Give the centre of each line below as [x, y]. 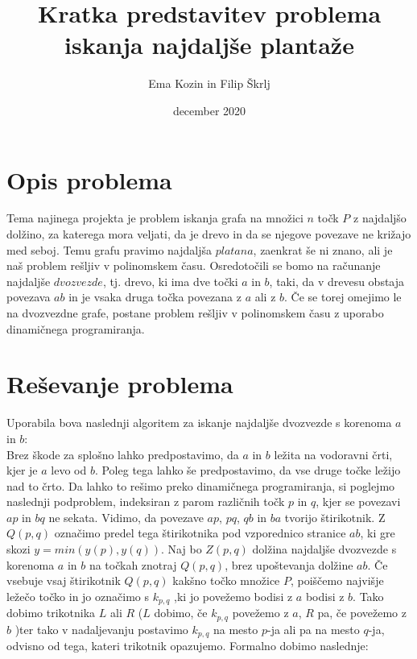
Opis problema [89, 179]
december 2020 [209, 110]
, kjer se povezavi [358, 502]
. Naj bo [182, 549]
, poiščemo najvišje [337, 580]
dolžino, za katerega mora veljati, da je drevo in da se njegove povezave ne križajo [209, 234]
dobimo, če [181, 613]
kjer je [22, 470]
